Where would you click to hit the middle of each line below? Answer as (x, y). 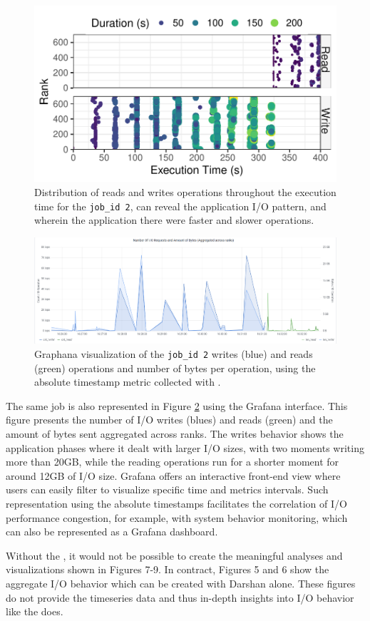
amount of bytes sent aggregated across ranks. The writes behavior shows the (175, 433)
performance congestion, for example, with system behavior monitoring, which (177, 517)
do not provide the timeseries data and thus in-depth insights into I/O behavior (180, 597)
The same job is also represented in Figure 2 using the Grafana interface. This (177, 405)
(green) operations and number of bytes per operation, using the (175, 368)
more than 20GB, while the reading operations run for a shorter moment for (173, 462)
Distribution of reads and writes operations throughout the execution (185, 191)
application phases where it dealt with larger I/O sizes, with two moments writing (185, 447)
